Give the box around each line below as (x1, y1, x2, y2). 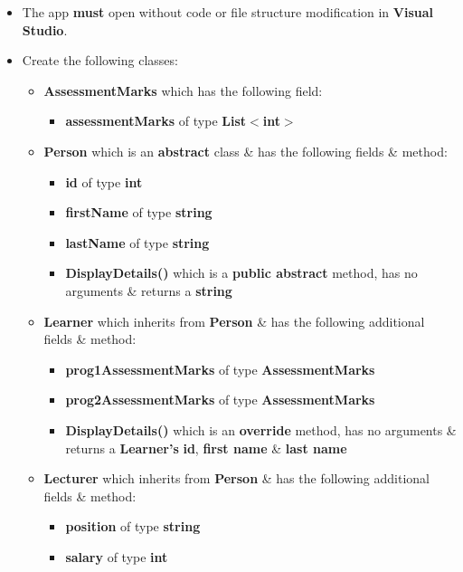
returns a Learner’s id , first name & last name (65, 438, 347, 457)
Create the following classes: (22, 51, 178, 70)
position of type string (65, 517, 201, 536)
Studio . (22, 20, 68, 39)
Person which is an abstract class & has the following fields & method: (43, 141, 448, 160)
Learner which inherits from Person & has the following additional (43, 311, 425, 330)
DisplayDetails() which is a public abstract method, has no (65, 263, 418, 282)
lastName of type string (65, 233, 210, 252)
